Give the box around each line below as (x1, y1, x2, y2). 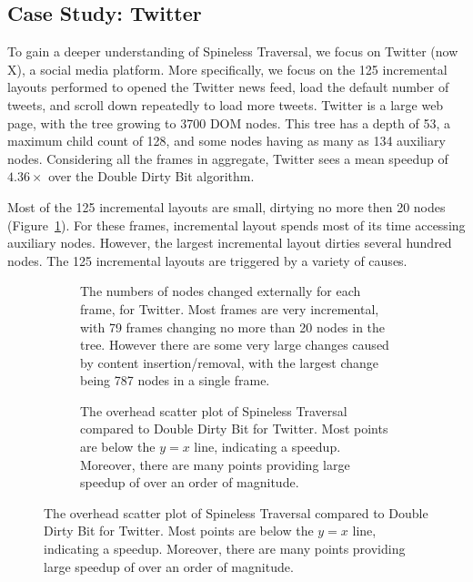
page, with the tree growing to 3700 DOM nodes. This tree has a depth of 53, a (7, 113, 451, 132)
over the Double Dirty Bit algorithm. (48, 167, 255, 186)
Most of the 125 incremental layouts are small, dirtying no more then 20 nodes (7, 197, 446, 216)
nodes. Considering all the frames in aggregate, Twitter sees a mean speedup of (7, 148, 448, 168)
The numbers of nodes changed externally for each (80, 281, 361, 301)
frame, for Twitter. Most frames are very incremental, (80, 299, 379, 318)
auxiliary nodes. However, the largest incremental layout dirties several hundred (7, 233, 452, 252)
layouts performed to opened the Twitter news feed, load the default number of (7, 77, 449, 97)
